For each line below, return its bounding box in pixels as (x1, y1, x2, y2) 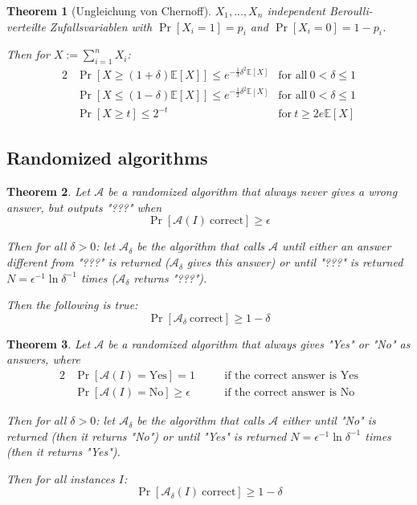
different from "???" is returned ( (6, 254, 170, 271)
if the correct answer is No (224, 387, 355, 399)
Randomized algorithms (6, 145, 208, 170)
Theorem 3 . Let (6, 335, 91, 352)
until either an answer (282, 238, 391, 255)
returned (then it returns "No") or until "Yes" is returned (6, 427, 287, 444)
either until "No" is (282, 412, 376, 429)
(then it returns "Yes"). (6, 443, 121, 460)
